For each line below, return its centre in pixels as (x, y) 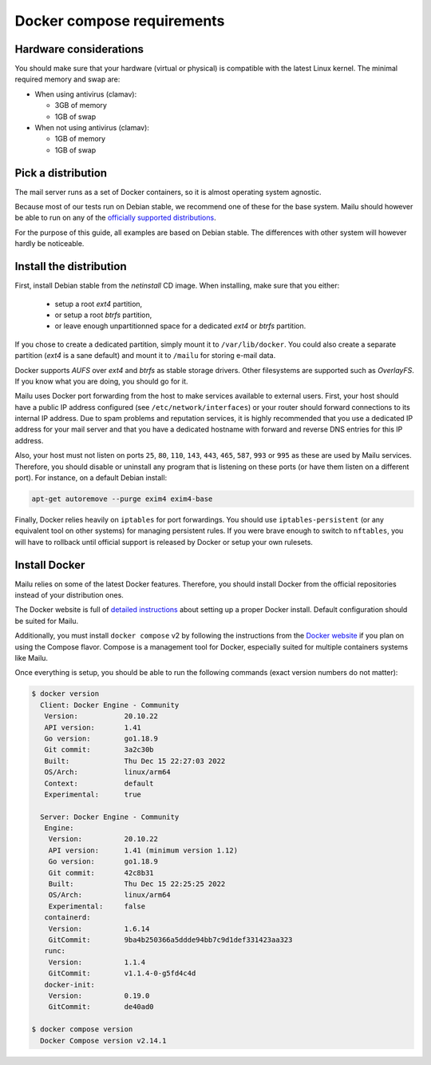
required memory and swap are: (67, 79)
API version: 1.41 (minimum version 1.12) (143, 850)
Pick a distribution (61, 173)
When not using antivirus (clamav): (92, 128)
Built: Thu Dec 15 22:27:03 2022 (135, 761)
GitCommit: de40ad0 (101, 1007)
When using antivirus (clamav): (86, 94)
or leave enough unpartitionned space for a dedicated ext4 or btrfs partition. (180, 326)
